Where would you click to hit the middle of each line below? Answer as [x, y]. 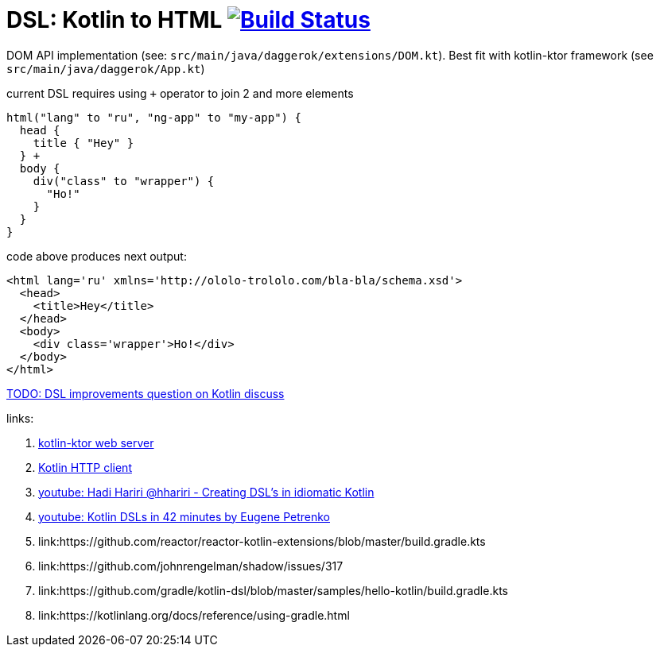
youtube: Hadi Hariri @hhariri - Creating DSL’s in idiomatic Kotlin [206, 492]
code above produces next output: [97, 256]
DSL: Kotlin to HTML [115, 20]
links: [20, 418]
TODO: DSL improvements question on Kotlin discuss [146, 393]
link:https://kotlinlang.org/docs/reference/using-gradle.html [194, 615]
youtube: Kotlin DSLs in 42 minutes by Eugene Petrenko [184, 516]
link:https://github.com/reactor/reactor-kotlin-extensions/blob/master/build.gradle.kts [262, 541]
